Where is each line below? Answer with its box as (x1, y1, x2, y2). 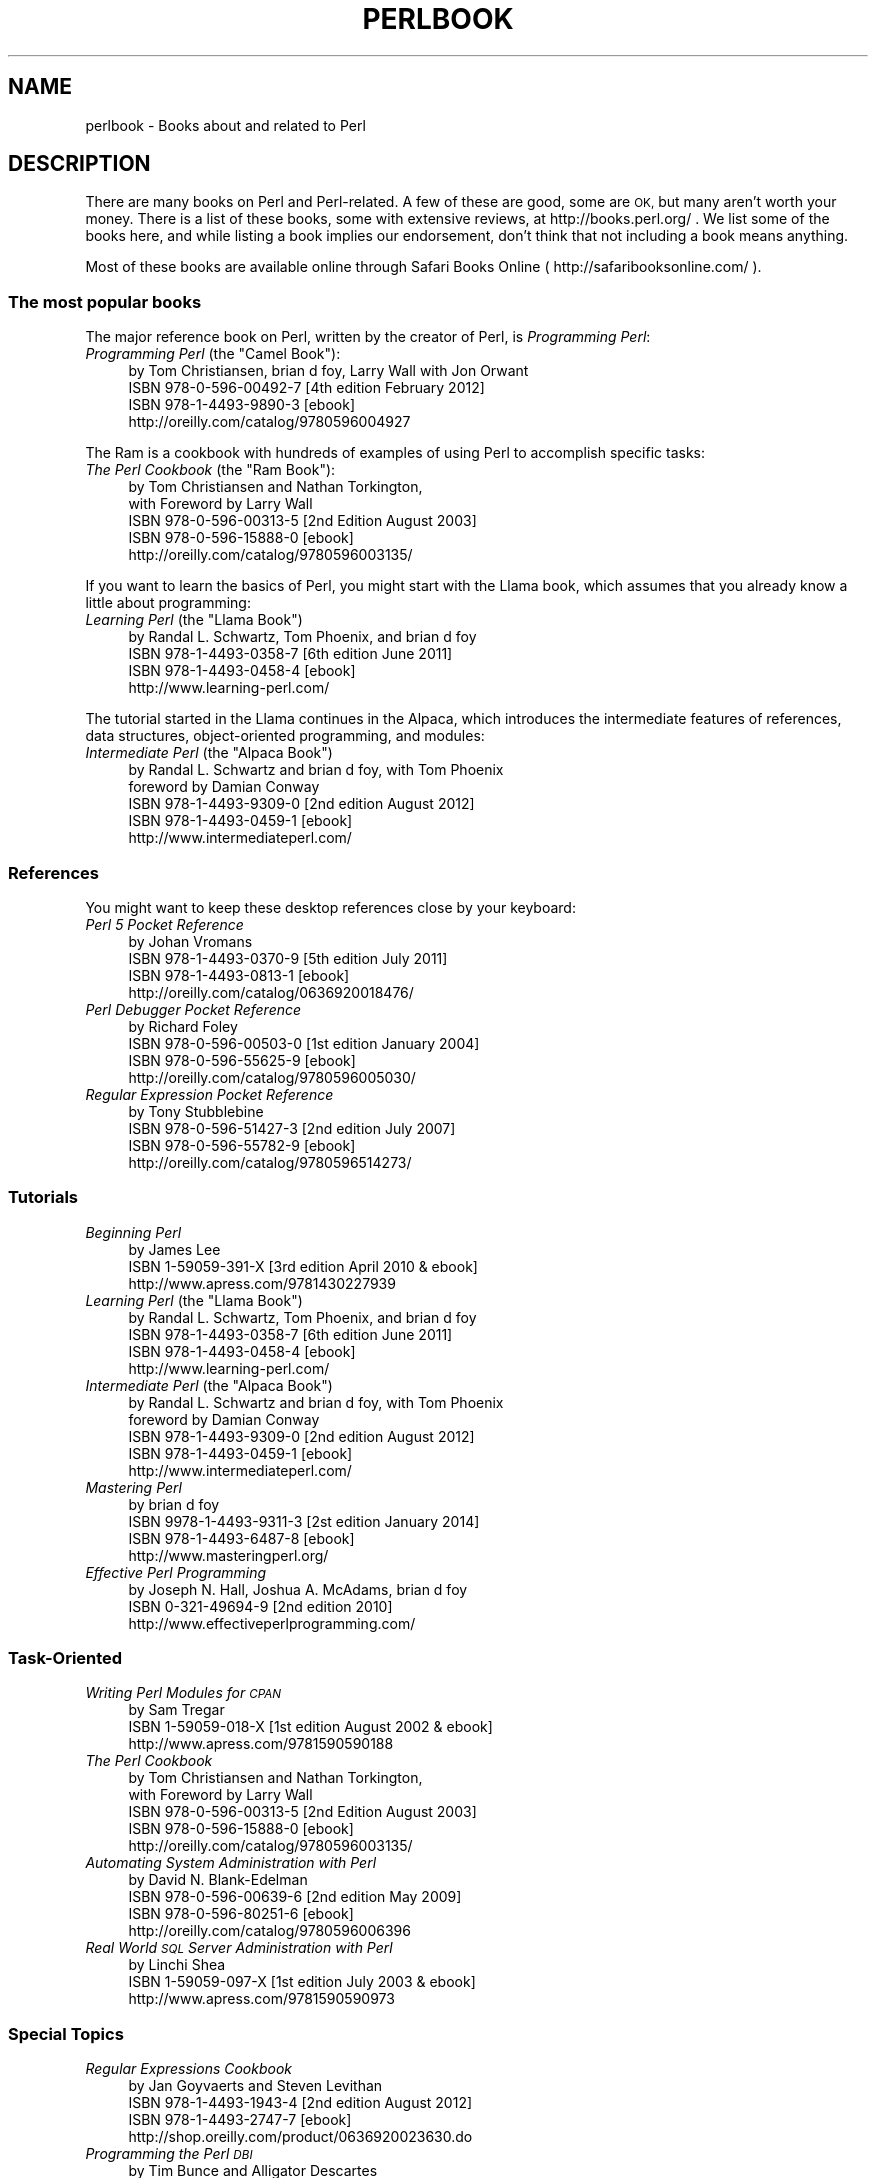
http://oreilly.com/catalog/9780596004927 (128, 413, 411, 431)
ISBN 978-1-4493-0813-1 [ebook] (128, 966, 350, 984)
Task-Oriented (8, 1648, 123, 1669)
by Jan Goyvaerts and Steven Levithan (128, 2077, 383, 2095)
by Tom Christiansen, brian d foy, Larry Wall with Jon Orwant (128, 362, 529, 380)
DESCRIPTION (8, 151, 151, 177)
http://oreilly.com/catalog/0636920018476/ (128, 983, 414, 1001)
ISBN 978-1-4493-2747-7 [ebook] (128, 2111, 352, 2129)
